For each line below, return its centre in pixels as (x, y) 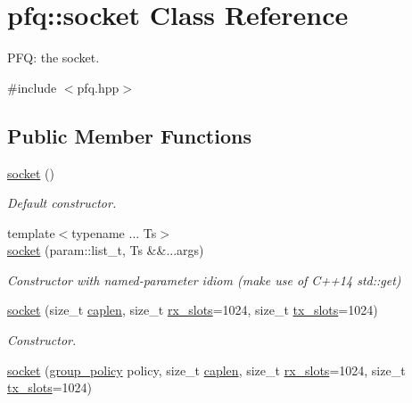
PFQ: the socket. (54, 58)
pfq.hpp (98, 87)
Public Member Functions (129, 135)
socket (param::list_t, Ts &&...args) (106, 250)
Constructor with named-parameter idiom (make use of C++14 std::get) (204, 280)
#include (32, 87)
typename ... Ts (114, 232)
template (31, 232)
